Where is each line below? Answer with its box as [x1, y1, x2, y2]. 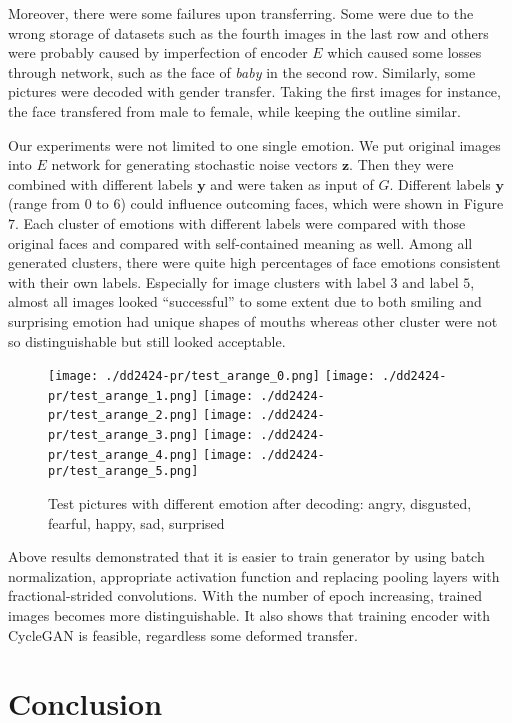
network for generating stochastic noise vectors [51, 154, 338, 175]
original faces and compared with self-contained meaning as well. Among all [8, 232, 473, 253]
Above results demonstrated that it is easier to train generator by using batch [8, 546, 485, 567]
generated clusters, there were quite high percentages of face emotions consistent [8, 252, 501, 273]
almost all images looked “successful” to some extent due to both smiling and [8, 291, 482, 312]
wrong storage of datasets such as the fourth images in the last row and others [8, 22, 489, 43]
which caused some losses [327, 42, 482, 63]
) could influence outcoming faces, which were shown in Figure [120, 193, 504, 214]
